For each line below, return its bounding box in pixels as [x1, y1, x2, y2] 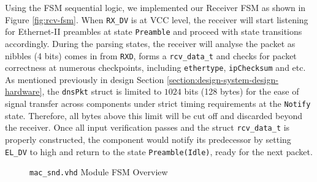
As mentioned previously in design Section [5, 73, 164, 86]
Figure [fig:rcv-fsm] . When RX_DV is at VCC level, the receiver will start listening [5, 13, 308, 26]
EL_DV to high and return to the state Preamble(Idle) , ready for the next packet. [5, 145, 313, 158]
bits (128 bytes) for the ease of [184, 85, 299, 98]
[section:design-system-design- [166, 73, 278, 86]
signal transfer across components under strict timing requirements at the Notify [5, 97, 311, 110]
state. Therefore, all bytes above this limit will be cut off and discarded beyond [5, 109, 302, 122]
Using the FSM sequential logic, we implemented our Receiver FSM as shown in [5, 1, 306, 13]
